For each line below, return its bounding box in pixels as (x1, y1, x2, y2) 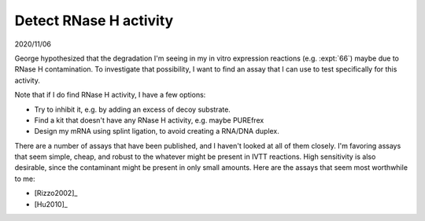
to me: (14, 174, 35, 183)
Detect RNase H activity (14, 12, 174, 29)
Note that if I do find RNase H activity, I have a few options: (14, 90, 206, 100)
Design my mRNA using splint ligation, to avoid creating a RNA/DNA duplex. (34, 127, 279, 136)
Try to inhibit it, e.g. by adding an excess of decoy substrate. (34, 105, 231, 114)
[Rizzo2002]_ (34, 189, 78, 198)
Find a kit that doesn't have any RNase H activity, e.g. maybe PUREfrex (34, 115, 264, 125)
